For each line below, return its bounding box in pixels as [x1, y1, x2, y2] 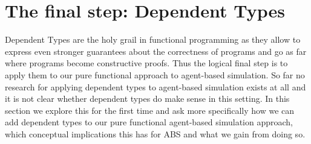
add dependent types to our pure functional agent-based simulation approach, [5, 116, 293, 128]
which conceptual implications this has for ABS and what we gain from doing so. [5, 127, 306, 140]
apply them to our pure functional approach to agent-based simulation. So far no [5, 68, 305, 81]
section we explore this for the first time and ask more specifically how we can [5, 104, 295, 116]
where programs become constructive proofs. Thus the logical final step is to [5, 57, 288, 69]
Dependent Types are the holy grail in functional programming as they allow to [5, 33, 301, 46]
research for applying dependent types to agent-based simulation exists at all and [5, 80, 306, 93]
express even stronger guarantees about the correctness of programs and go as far [5, 45, 307, 57]
